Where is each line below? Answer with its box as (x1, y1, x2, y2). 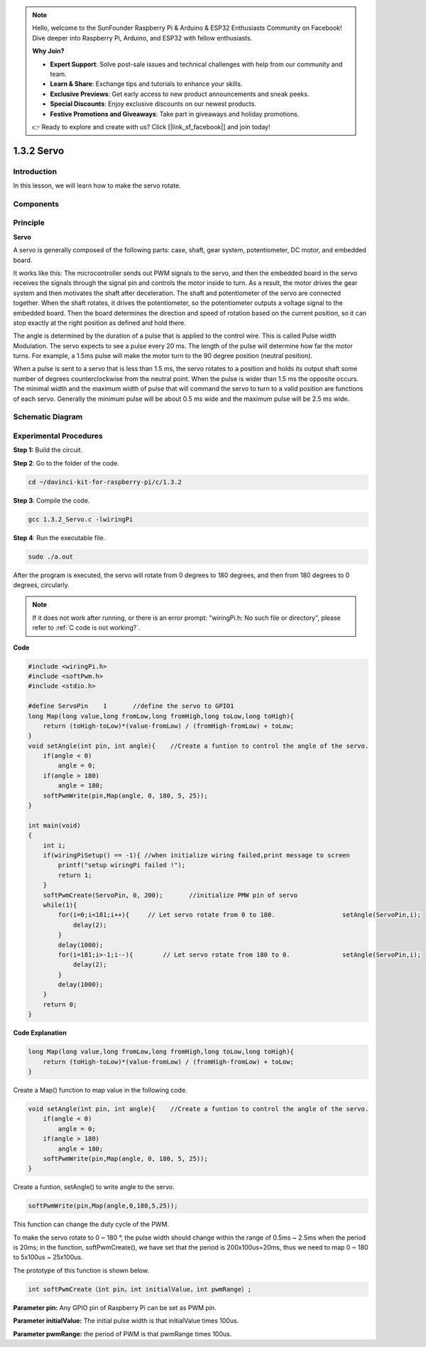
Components (13, 199, 60, 209)
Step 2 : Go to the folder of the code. (13, 458, 120, 467)
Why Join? (32, 47, 65, 55)
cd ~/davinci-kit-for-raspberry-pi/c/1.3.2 (28, 478, 182, 486)
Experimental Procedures (13, 431, 103, 441)
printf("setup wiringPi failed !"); (58, 861, 186, 869)
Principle (13, 218, 45, 227)
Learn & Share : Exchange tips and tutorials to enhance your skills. (50, 80, 243, 88)
